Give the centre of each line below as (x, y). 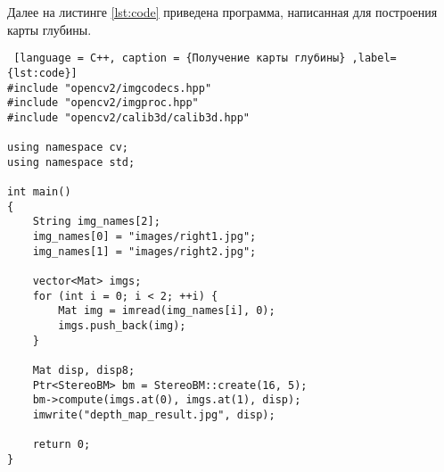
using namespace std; (71, 162)
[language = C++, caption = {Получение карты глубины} (180, 58)
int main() (39, 192)
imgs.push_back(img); (122, 326)
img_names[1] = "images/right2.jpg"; (144, 251)
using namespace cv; (68, 148)
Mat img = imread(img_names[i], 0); (167, 311)
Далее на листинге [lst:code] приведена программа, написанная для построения (222, 12)
